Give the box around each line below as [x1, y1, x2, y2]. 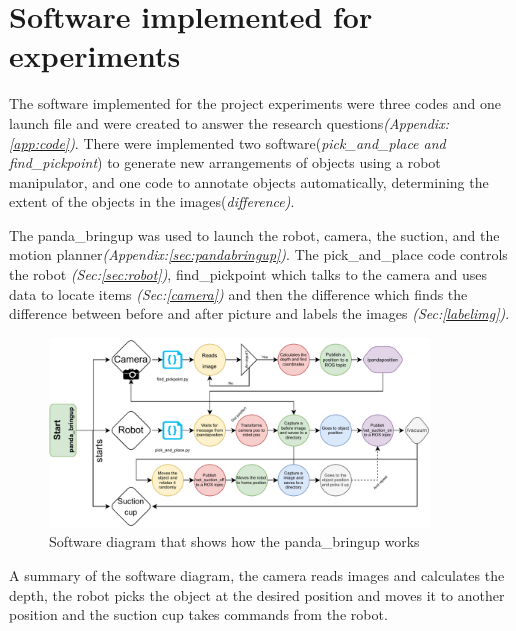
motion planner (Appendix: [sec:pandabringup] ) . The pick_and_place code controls [9, 244, 508, 265]
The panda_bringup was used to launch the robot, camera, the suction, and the [9, 224, 500, 245]
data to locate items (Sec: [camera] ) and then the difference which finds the [9, 283, 468, 304]
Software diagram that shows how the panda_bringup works [49, 531, 420, 552]
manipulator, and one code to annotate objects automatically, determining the [9, 171, 489, 192]
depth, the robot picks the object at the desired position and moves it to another [9, 584, 505, 605]
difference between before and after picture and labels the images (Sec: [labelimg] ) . [9, 303, 510, 324]
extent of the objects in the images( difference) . [9, 191, 295, 212]
